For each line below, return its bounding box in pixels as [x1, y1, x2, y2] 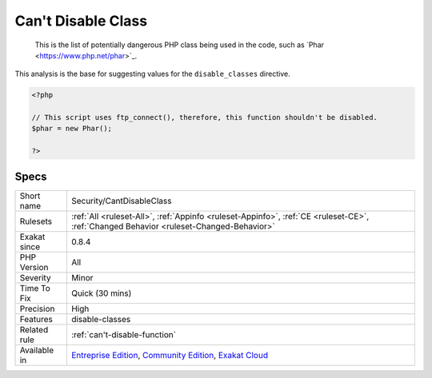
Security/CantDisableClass [70, 195, 172, 206]
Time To [19, 282, 51, 293]
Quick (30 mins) [70, 288, 132, 299]
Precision [19, 303, 55, 314]
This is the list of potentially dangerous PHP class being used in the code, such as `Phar [34, 40, 324, 50]
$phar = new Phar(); [31, 124, 112, 133]
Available [19, 344, 54, 356]
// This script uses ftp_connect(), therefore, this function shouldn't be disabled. [31, 113, 378, 122]
